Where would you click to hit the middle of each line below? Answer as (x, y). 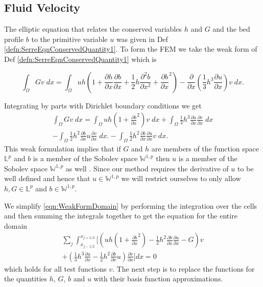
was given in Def (142, 39)
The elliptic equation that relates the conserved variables (93, 29)
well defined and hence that (47, 178)
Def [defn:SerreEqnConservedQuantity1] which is (80, 59)
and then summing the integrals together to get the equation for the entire (121, 216)
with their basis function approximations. (158, 279)
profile (14, 39)
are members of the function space (205, 148)
